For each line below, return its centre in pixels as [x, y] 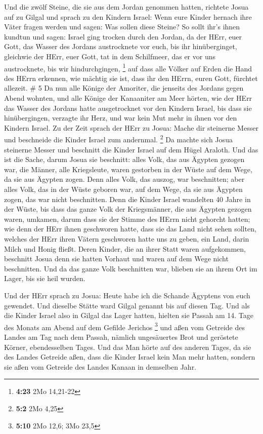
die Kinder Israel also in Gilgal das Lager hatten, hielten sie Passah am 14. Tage [129, 315]
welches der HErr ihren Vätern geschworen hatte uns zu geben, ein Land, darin [127, 238]
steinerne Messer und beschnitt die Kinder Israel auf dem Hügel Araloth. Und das [131, 149]
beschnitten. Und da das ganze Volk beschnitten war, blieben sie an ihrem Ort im [131, 268]
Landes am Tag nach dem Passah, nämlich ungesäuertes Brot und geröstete [121, 337]
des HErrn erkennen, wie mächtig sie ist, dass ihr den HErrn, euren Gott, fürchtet [131, 78]
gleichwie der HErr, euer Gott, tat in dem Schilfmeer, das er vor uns [110, 56]
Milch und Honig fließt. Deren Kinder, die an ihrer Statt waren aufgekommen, [125, 248]
